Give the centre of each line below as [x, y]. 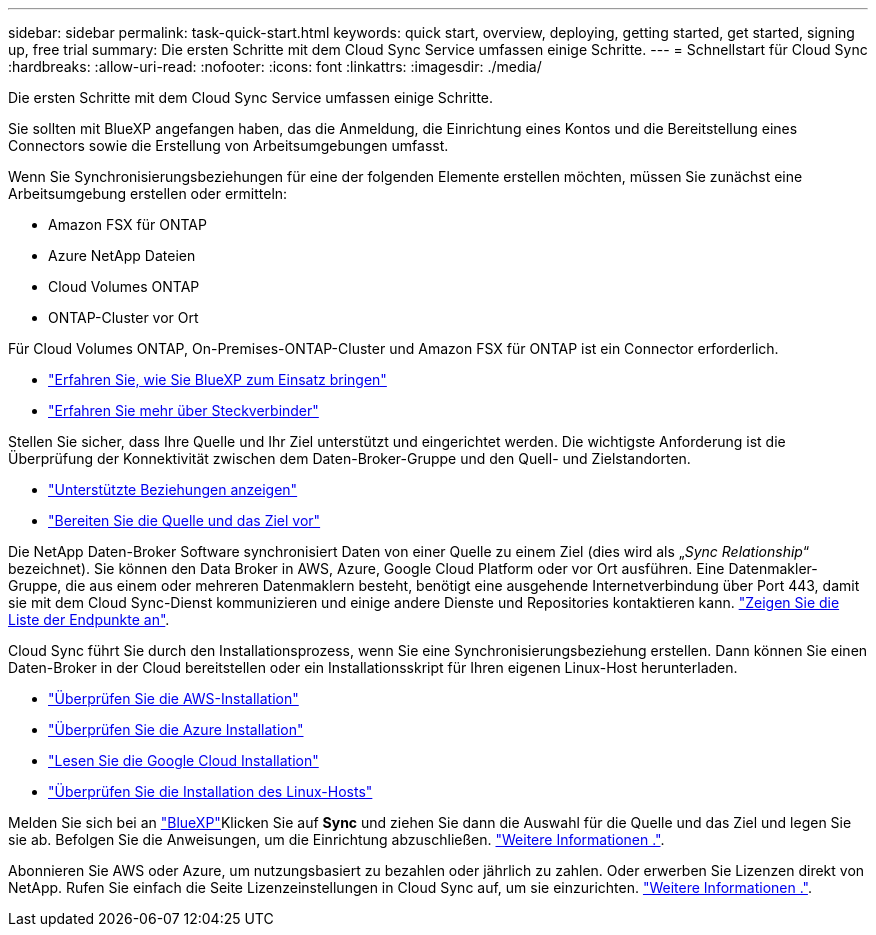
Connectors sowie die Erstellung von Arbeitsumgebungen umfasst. [228, 145]
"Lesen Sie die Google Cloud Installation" [183, 760]
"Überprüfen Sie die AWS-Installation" [173, 698]
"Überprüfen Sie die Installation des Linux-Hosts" [210, 791]
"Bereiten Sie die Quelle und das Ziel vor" [184, 520]
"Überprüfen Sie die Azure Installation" [176, 729]
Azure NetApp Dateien [122, 255]
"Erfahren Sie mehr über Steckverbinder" [183, 410]
